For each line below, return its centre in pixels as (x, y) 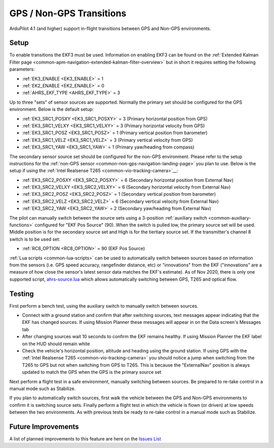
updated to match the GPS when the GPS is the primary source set (92, 372)
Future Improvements (44, 426)
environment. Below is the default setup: (52, 109)
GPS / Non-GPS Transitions (68, 13)
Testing (22, 294)
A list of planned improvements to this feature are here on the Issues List (85, 439)
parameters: (22, 69)
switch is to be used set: (35, 239)
